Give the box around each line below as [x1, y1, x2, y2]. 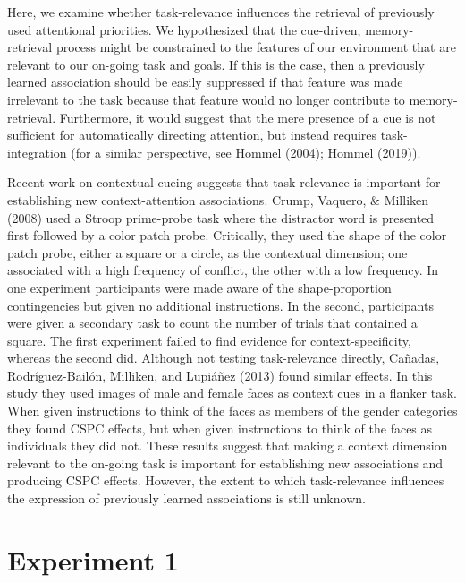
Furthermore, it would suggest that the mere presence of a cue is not [59, 107, 436, 126]
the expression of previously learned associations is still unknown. [7, 489, 366, 508]
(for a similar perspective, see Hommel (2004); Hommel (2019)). [71, 142, 421, 161]
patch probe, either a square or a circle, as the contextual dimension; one [7, 243, 408, 261]
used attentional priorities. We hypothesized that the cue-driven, [7, 20, 361, 39]
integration [7, 142, 67, 161]
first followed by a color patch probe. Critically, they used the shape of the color [7, 226, 447, 244]
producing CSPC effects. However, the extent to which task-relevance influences [7, 471, 444, 490]
